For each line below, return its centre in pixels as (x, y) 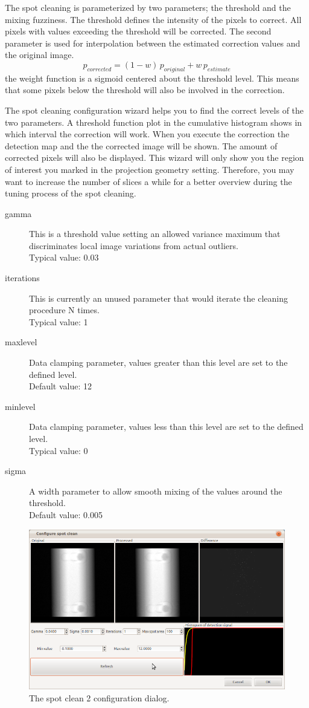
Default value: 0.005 (66, 514)
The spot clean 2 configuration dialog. (99, 697)
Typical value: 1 (59, 321)
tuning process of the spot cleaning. (71, 193)
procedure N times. (64, 310)
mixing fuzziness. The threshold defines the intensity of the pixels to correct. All (153, 19)
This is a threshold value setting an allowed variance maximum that (155, 234)
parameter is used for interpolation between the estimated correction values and (153, 43)
